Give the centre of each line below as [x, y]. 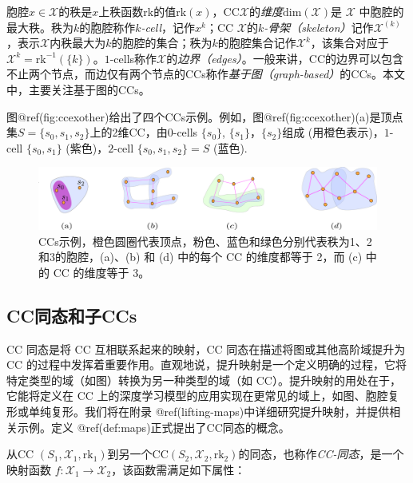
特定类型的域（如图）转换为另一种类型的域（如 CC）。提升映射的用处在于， [204, 380]
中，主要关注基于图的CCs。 [78, 89]
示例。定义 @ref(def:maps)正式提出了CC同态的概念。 [153, 427]
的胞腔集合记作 [257, 43]
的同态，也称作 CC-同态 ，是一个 [321, 454]
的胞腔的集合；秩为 [162, 43]
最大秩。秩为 [40, 27]
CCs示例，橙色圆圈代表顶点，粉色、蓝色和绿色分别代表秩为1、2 [205, 241]
